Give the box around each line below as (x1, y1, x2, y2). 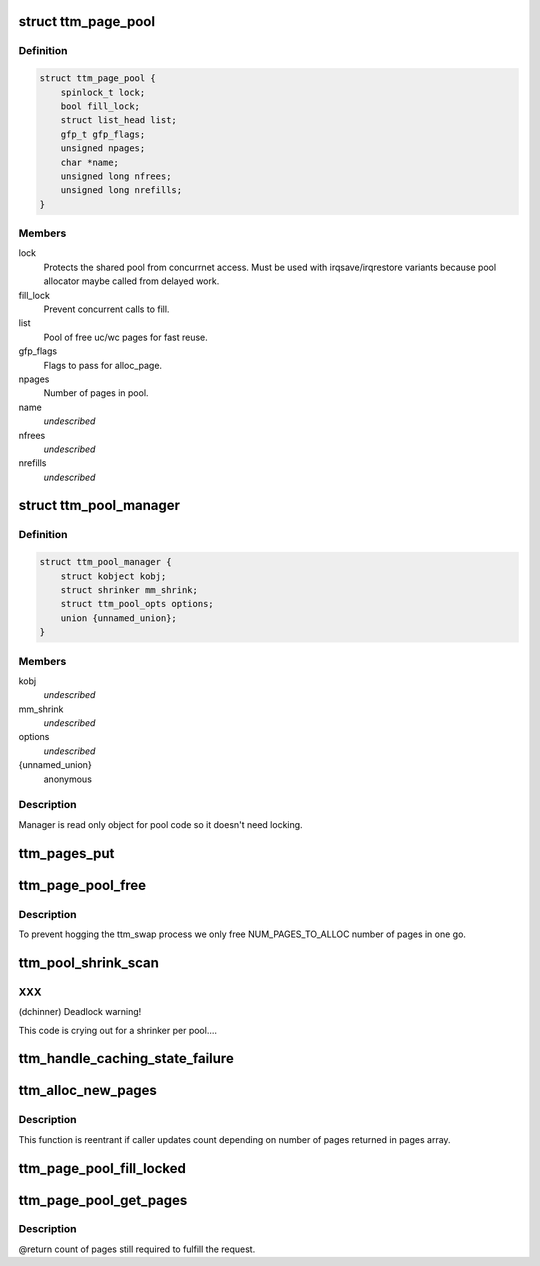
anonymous (43, 773, 92, 785)
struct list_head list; (60, 115, 177, 126)
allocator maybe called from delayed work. (43, 275, 220, 287)
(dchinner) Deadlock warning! (18, 1006, 142, 1018)
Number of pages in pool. (43, 387, 149, 399)
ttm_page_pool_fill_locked (18, 1160, 187, 1177)
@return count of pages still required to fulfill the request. (18, 1243, 256, 1255)
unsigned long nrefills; (60, 185, 183, 196)
